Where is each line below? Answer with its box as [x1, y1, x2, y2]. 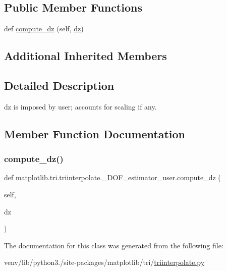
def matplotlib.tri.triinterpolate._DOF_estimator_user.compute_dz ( [4, 172, 221, 183]
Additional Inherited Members [4, 48, 167, 64]
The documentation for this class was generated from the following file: [4, 240, 223, 250]
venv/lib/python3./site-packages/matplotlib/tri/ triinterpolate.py [4, 257, 205, 267]
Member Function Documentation [4, 126, 186, 141]
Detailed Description [4, 77, 115, 93]
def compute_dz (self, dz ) [4, 23, 84, 34]
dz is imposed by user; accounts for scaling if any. [4, 101, 157, 112]
